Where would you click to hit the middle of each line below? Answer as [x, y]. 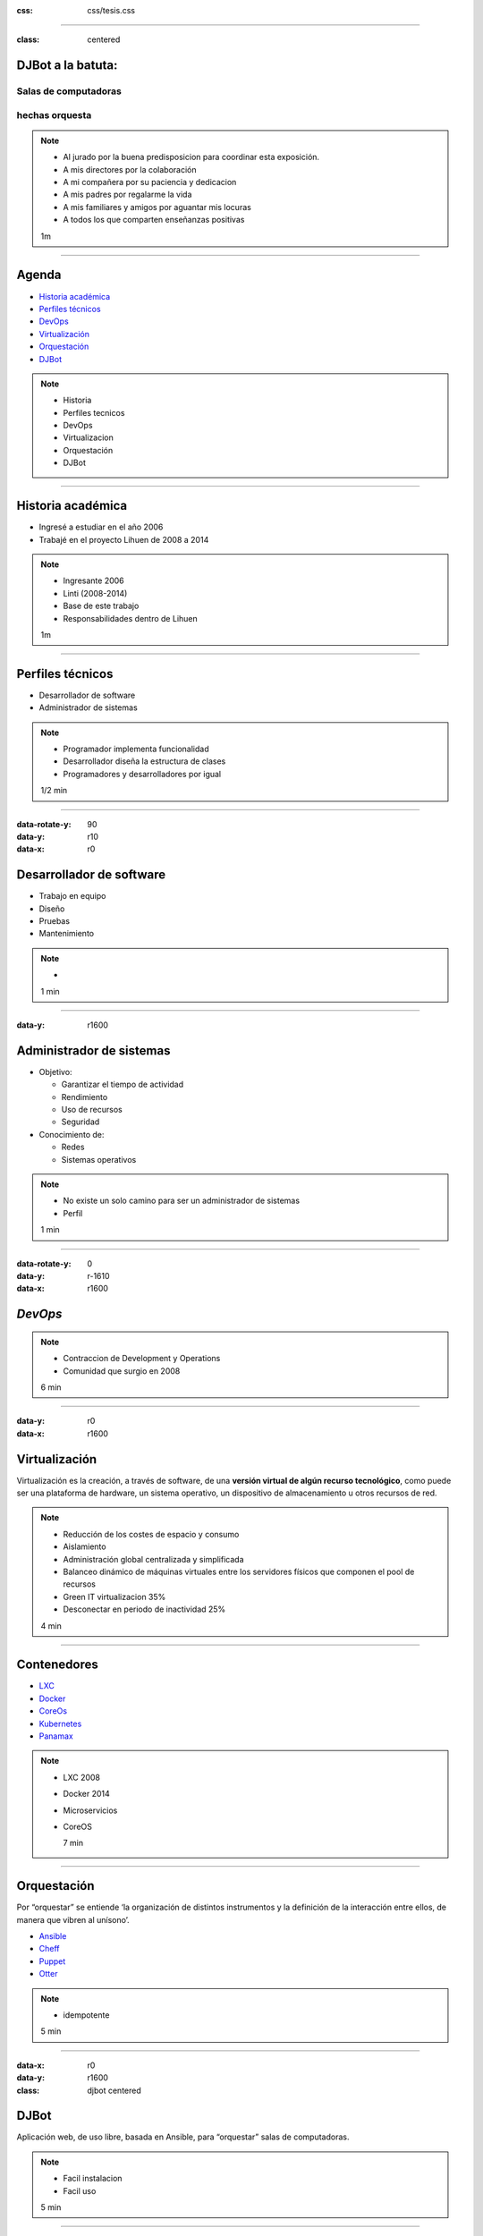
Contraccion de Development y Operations [142, 1359]
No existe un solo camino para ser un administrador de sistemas [181, 1201]
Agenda [39, 275]
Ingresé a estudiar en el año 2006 [101, 527]
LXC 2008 [82, 1777]
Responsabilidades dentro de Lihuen [131, 618]
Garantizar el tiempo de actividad [123, 1084]
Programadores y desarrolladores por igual [142, 774]
